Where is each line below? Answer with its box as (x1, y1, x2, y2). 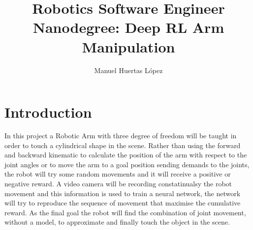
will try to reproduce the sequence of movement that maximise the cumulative (4, 198, 241, 208)
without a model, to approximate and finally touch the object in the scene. (4, 217, 230, 227)
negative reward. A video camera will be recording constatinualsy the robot (4, 179, 232, 188)
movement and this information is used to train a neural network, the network (4, 188, 241, 198)
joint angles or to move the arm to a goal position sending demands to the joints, (4, 159, 250, 169)
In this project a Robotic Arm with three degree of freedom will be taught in (4, 130, 237, 141)
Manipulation (82, 36, 175, 56)
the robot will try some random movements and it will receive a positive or (4, 169, 231, 179)
